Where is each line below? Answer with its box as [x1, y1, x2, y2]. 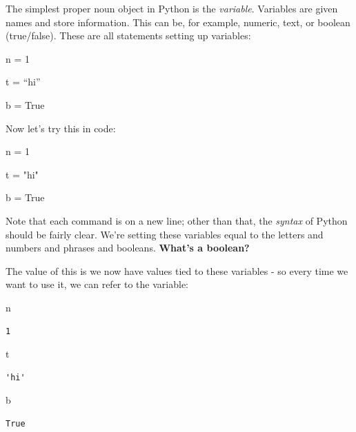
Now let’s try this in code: [6, 121, 116, 135]
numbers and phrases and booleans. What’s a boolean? [6, 240, 250, 255]
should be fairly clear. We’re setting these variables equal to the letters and [6, 227, 324, 241]
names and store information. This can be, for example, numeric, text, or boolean [6, 14, 350, 29]
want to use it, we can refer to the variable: [6, 277, 188, 291]
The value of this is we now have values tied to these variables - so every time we [6, 263, 348, 278]
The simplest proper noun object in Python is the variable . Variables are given [6, 1, 338, 15]
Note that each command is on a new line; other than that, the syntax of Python [6, 213, 348, 227]
